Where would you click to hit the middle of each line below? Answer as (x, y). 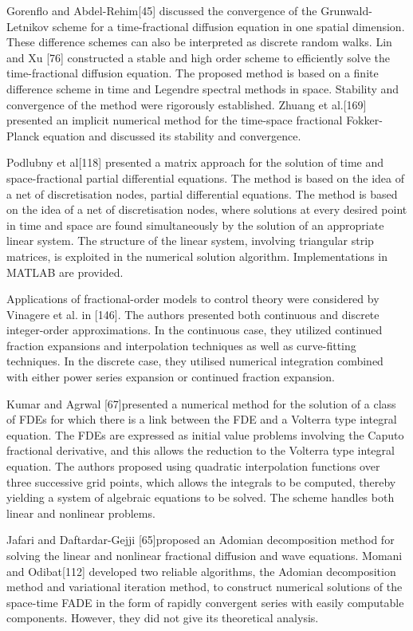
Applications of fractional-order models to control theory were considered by (193, 299)
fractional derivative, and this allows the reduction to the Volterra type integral (201, 450)
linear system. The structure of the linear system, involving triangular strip (190, 241)
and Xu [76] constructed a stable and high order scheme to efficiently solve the (199, 57)
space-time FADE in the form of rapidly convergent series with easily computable (205, 602)
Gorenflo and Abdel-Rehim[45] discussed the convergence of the (162, 10)
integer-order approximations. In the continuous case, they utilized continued (195, 330)
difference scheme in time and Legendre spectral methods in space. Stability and (203, 88)
